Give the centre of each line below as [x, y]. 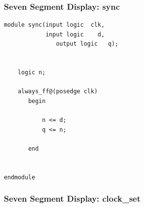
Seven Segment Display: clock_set [72, 198]
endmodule [20, 177]
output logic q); [87, 44]
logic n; [32, 73]
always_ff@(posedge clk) [58, 92]
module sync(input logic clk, [54, 25]
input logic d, [75, 34]
